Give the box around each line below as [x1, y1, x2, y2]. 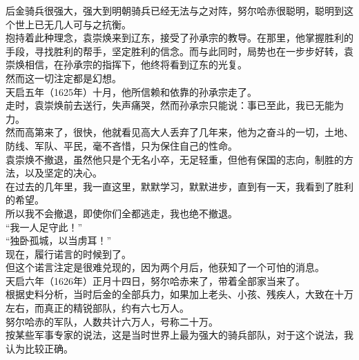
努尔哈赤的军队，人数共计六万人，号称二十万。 [6, 314, 218, 328]
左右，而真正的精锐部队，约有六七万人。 [6, 301, 189, 315]
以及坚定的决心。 [24, 166, 102, 180]
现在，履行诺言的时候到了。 [6, 246, 131, 261]
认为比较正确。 [6, 341, 73, 355]
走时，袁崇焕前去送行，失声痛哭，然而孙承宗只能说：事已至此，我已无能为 [6, 98, 344, 112]
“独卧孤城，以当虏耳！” [6, 233, 112, 248]
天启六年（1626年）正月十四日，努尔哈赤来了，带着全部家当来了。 [6, 273, 305, 288]
